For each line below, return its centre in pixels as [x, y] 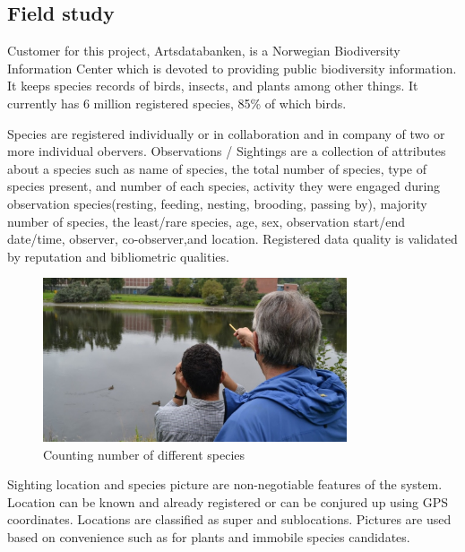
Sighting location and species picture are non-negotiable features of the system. [225, 484]
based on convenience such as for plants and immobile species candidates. [209, 536]
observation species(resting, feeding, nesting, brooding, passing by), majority [217, 203]
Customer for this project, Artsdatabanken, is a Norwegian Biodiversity [204, 51]
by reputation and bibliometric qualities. [118, 256]
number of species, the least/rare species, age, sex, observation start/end [207, 221]
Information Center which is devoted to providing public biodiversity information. [232, 68]
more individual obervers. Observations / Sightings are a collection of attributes [227, 151]
